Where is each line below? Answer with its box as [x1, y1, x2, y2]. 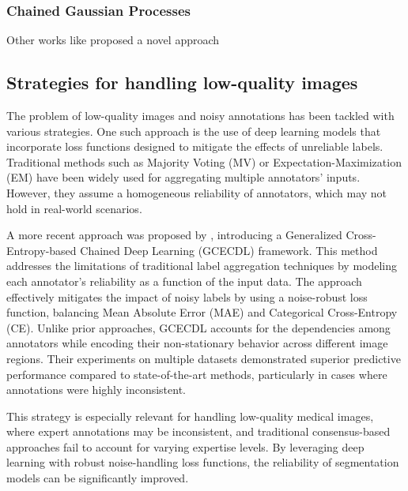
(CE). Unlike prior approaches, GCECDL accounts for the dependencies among [6, 319, 391, 335]
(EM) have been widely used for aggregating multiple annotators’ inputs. [6, 169, 361, 186]
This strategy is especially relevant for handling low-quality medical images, [6, 407, 374, 424]
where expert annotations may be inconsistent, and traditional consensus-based [6, 423, 391, 440]
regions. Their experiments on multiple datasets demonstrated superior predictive [6, 350, 401, 366]
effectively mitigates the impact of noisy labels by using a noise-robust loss [6, 288, 368, 305]
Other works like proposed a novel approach [6, 32, 220, 48]
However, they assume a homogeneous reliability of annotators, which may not [6, 184, 387, 201]
